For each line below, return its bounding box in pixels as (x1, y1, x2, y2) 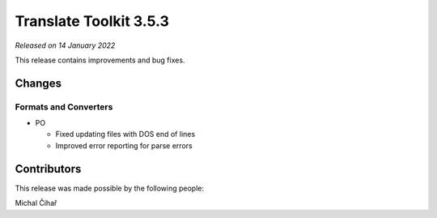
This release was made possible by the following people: (15, 183, 204, 193)
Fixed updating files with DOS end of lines (55, 130, 196, 139)
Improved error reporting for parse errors (55, 140, 193, 150)
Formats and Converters (15, 101, 113, 113)
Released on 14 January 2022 (15, 41, 116, 50)
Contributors (15, 162, 82, 176)
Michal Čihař (15, 199, 57, 208)
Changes (15, 76, 62, 90)
